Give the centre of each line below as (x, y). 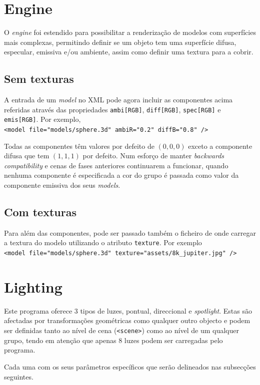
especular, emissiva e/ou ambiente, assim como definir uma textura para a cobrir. (129, 52)
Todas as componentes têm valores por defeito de (79, 146)
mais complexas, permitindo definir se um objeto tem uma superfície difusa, (120, 42)
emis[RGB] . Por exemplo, (42, 119)
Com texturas (40, 212)
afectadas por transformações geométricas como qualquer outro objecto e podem (127, 320)
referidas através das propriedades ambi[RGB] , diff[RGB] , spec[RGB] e (112, 109)
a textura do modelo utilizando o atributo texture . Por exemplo (103, 242)
